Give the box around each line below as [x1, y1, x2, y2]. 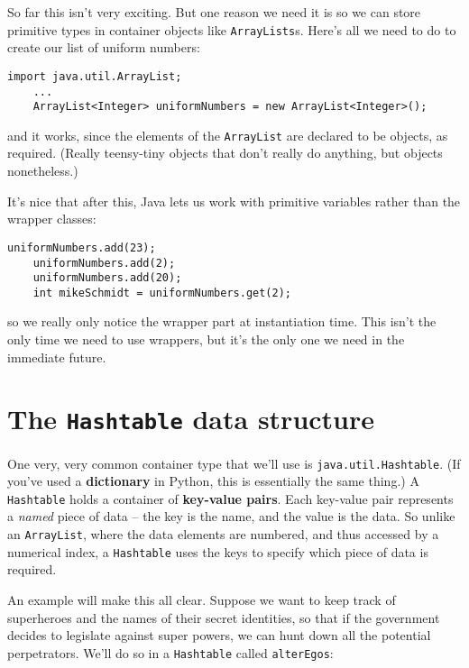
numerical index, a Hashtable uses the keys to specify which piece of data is [7, 542, 428, 561]
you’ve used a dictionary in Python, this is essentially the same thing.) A [7, 471, 419, 490]
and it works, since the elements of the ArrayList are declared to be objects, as [7, 125, 448, 144]
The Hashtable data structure [7, 400, 375, 437]
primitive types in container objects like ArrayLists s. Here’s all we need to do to [7, 20, 456, 39]
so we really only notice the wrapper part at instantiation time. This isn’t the [7, 312, 437, 331]
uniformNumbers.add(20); [32, 271, 182, 285]
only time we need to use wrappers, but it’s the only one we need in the [7, 330, 405, 349]
